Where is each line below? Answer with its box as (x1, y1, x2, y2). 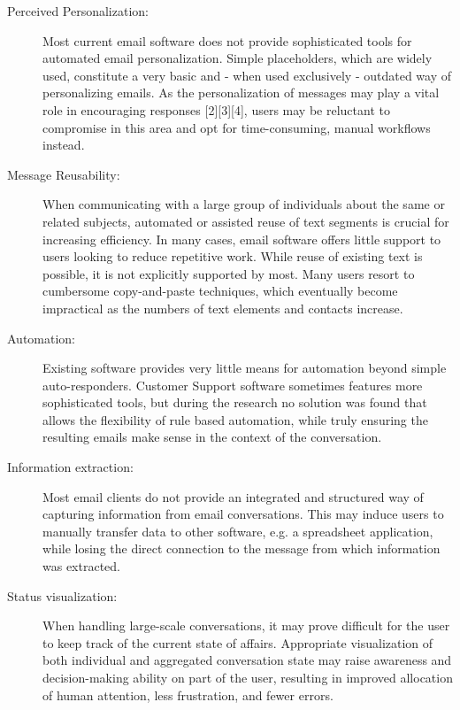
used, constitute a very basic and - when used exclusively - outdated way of (42, 66, 451, 84)
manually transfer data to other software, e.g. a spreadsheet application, (42, 521, 433, 540)
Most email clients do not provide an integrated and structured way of (42, 487, 424, 505)
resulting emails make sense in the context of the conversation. (42, 428, 382, 446)
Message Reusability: (7, 165, 120, 183)
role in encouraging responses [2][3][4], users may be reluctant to (42, 100, 390, 119)
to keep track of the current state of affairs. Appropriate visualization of (42, 633, 433, 652)
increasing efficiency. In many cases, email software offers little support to (42, 229, 441, 248)
